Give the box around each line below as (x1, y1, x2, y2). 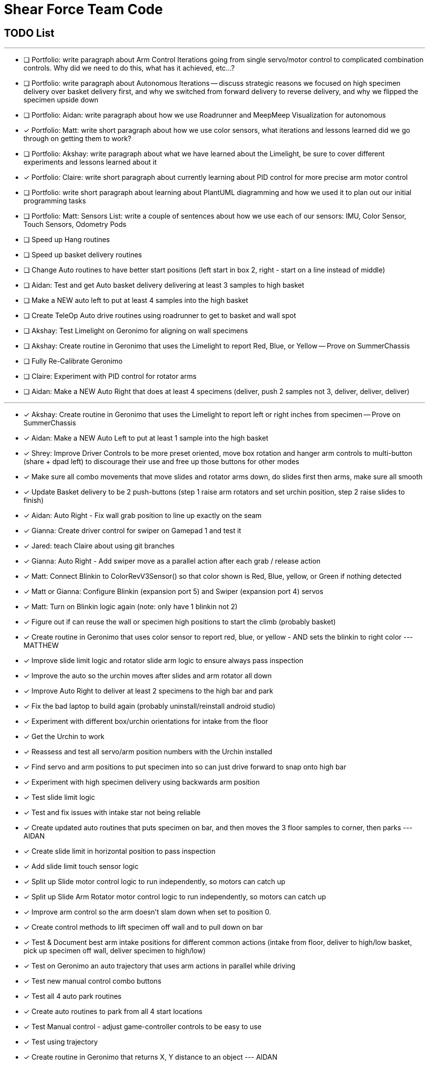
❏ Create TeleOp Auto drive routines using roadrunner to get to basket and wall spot (24, 311, 296, 320)
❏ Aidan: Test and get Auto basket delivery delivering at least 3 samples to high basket (24, 281, 305, 290)
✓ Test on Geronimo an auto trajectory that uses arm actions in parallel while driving (24, 962, 296, 970)
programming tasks (24, 197, 86, 205)
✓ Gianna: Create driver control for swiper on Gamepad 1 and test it (24, 526, 241, 535)
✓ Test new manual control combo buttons (24, 977, 162, 986)
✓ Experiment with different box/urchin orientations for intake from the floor (24, 717, 268, 726)
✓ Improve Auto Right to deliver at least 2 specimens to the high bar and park (24, 687, 273, 695)
